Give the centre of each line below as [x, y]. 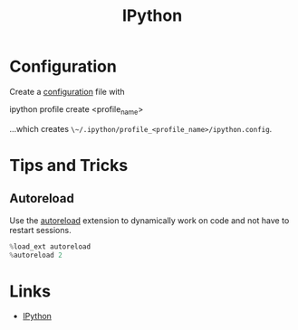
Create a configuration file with [67, 91]
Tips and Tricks [69, 165]
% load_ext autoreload [50, 246]
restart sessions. [40, 230]
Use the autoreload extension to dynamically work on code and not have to [149, 220]
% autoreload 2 [36, 255]
